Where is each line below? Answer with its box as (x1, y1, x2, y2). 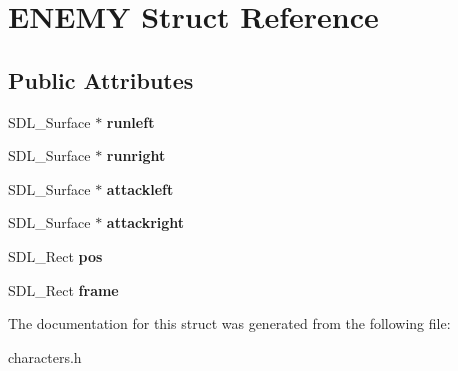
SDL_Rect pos (8, 245, 103, 266)
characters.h (8, 346, 82, 367)
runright (106, 145, 166, 166)
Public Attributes (8, 64, 194, 95)
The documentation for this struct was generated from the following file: (8, 313, 451, 334)
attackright (106, 212, 185, 233)
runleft (106, 111, 155, 132)
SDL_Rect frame (8, 279, 119, 300)
